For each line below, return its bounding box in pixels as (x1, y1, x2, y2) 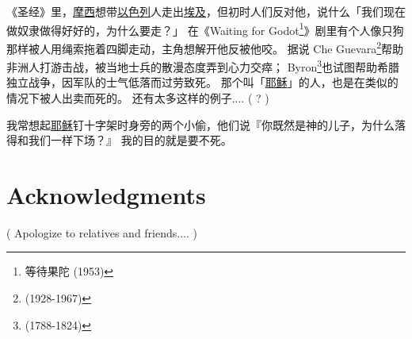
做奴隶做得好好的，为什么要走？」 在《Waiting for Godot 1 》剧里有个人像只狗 (6, 19, 404, 38)
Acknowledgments (6, 178, 206, 210)
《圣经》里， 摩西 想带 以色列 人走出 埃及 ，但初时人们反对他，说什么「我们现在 (6, 3, 406, 19)
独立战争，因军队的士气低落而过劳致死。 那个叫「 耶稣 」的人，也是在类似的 (6, 74, 399, 91)
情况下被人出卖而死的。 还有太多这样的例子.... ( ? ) (6, 89, 269, 106)
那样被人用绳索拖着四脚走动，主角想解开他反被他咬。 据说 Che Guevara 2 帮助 (6, 37, 404, 56)
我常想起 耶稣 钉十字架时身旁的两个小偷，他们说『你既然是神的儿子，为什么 (6, 116, 395, 133)
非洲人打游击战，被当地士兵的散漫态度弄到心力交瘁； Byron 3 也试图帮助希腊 (6, 56, 400, 75)
